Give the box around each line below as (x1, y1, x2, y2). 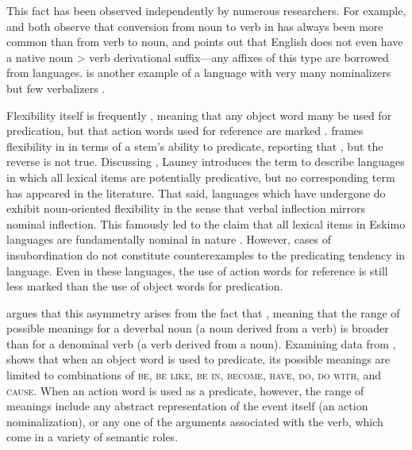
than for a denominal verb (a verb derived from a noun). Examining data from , (6, 335, 396, 352)
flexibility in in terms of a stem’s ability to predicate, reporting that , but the (6, 137, 383, 154)
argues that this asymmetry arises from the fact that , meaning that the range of (6, 304, 400, 321)
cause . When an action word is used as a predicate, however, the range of (6, 382, 364, 398)
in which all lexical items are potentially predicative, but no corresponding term (6, 168, 395, 185)
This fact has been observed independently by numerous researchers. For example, (6, 2, 406, 18)
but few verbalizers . (6, 79, 106, 96)
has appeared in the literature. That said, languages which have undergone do (6, 184, 386, 201)
